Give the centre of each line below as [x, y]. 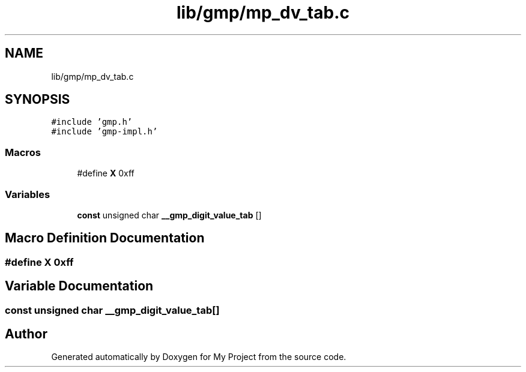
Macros [23, 152]
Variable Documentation [79, 286]
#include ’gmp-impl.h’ [104, 132]
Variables [28, 194]
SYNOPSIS [38, 100]
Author [26, 334]
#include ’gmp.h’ [92, 122]
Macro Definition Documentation [105, 238]
